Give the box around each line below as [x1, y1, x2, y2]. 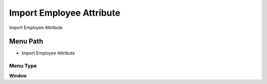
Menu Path [9, 37, 44, 46]
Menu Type [9, 62, 37, 69]
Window [9, 73, 27, 79]
